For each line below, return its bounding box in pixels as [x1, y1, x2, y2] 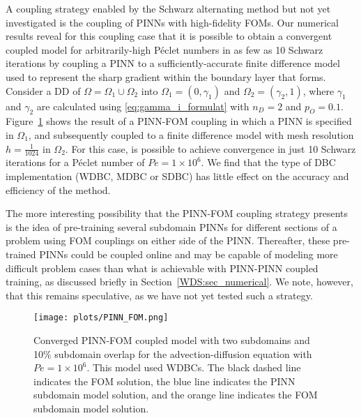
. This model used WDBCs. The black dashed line [86, 360, 301, 375]
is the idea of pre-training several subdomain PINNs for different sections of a [6, 219, 337, 234]
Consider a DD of [6, 83, 81, 98]
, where [302, 83, 335, 98]
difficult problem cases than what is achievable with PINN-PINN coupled [6, 260, 318, 275]
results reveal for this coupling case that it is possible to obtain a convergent [6, 29, 332, 43]
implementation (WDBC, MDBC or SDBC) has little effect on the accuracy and [6, 168, 349, 183]
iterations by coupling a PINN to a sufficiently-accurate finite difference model [6, 56, 340, 70]
